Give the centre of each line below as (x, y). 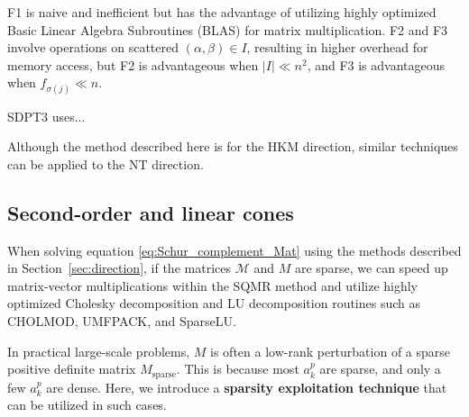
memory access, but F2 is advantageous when (133, 64)
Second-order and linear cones (151, 212)
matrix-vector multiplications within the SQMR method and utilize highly (213, 285)
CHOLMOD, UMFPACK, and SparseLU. (122, 320)
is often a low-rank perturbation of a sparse (331, 351)
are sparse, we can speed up (371, 268)
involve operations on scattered (93, 47)
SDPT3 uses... (46, 116)
